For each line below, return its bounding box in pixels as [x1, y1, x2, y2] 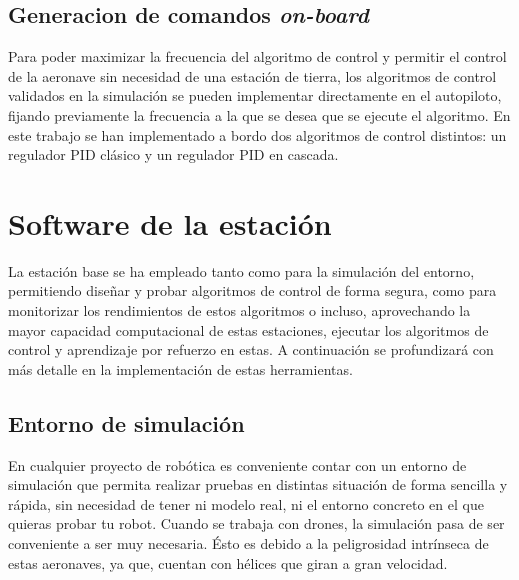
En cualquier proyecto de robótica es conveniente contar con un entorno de [8, 454, 467, 475]
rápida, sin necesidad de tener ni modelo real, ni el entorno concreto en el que [8, 493, 484, 514]
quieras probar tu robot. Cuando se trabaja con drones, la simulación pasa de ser [8, 513, 505, 534]
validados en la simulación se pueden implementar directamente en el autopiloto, [8, 85, 502, 106]
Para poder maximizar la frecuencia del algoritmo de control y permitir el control [8, 46, 507, 67]
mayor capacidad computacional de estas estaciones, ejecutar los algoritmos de [8, 319, 489, 340]
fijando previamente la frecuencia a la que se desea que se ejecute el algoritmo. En [8, 104, 511, 125]
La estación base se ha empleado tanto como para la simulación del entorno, [8, 260, 475, 281]
